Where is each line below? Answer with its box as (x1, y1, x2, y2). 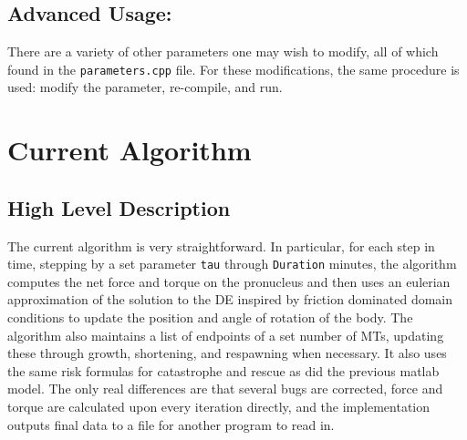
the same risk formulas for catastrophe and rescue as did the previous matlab (7, 361, 440, 380)
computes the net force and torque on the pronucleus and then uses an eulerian (7, 271, 451, 291)
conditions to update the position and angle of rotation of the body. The (7, 308, 413, 327)
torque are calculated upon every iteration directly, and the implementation (7, 397, 431, 416)
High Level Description (7, 193, 231, 221)
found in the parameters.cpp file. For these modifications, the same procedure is (7, 59, 460, 78)
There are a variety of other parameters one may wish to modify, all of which (7, 42, 439, 61)
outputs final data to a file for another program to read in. (7, 414, 335, 434)
